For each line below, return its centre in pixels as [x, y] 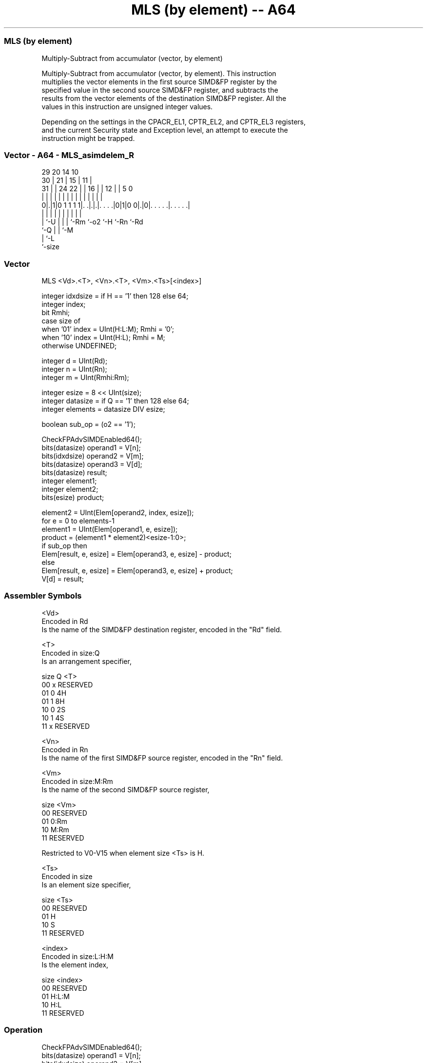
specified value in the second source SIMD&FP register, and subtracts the [160, 90]
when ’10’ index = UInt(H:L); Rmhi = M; [103, 337]
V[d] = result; [63, 579]
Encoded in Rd [65, 621]
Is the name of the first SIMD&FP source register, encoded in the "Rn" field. [162, 758]
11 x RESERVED [66, 726]
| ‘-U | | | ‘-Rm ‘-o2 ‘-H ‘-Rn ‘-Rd [92, 222]
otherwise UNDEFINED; [79, 346]
